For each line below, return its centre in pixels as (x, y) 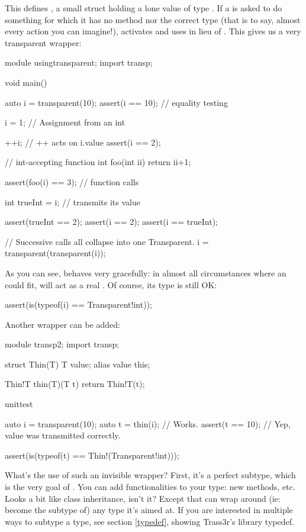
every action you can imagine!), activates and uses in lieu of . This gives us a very (153, 31)
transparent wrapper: (43, 42)
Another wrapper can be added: (62, 324)
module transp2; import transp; (62, 344)
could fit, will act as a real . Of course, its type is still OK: (111, 284)
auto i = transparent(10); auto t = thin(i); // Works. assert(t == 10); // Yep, (148, 423)
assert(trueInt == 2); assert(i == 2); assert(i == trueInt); (111, 222)
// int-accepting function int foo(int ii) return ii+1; (98, 162)
